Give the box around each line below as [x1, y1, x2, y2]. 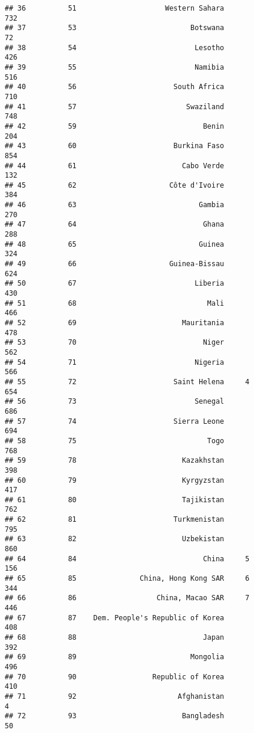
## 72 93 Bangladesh [5, 712, 225, 721]
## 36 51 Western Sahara [5, 4, 225, 12]
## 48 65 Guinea [5, 240, 225, 248]
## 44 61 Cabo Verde [5, 161, 225, 170]
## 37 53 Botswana [5, 24, 225, 32]
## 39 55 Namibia [5, 63, 225, 71]
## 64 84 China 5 [5, 554, 250, 563]
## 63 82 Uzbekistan [5, 535, 225, 544]
